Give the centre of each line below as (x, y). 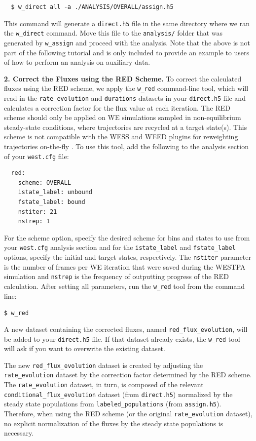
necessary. (19, 433)
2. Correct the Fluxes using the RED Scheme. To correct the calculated (123, 78)
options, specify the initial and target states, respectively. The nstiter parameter (128, 257)
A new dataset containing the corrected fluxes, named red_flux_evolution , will (126, 329)
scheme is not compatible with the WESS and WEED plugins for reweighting (121, 137)
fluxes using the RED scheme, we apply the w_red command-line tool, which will (126, 88)
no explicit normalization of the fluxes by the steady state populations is (114, 423)
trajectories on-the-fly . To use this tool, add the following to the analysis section (126, 146)
